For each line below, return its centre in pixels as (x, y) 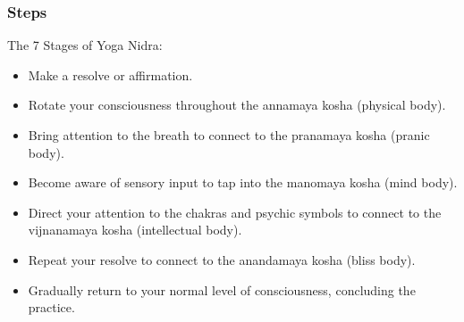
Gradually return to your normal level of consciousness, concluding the (222, 289)
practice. (51, 307)
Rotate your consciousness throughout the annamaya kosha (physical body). (237, 105)
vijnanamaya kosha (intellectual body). (135, 230)
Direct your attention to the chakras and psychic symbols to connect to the (235, 212)
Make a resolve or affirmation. (110, 74)
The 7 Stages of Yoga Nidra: (85, 45)
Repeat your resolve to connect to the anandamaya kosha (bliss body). (222, 259)
